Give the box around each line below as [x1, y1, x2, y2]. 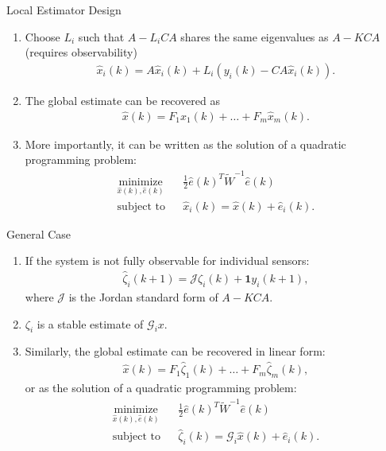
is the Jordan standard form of [68, 288, 218, 305]
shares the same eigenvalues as [180, 28, 329, 45]
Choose [25, 28, 60, 45]
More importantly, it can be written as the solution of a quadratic [25, 135, 346, 152]
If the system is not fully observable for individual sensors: [25, 252, 310, 269]
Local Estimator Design [6, 2, 122, 17]
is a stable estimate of [37, 315, 144, 332]
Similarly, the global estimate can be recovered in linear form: [25, 343, 326, 360]
